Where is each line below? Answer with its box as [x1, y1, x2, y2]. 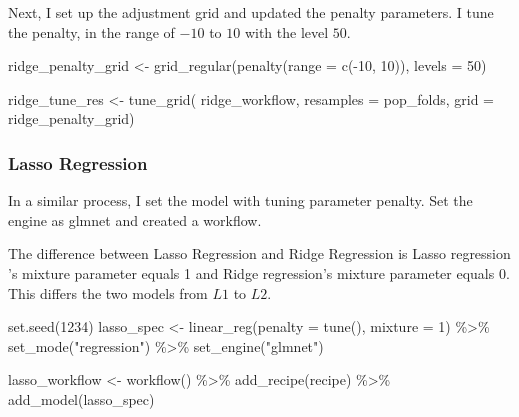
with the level [244, 21, 329, 42]
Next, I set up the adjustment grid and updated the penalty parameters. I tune [8, 2, 494, 22]
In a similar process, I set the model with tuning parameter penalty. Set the [8, 190, 473, 211]
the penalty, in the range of [8, 21, 175, 42]
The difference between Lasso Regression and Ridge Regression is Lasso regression [8, 243, 511, 264]
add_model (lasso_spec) [8, 388, 155, 409]
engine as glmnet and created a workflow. [8, 209, 262, 230]
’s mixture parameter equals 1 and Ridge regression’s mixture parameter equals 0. [8, 262, 510, 283]
